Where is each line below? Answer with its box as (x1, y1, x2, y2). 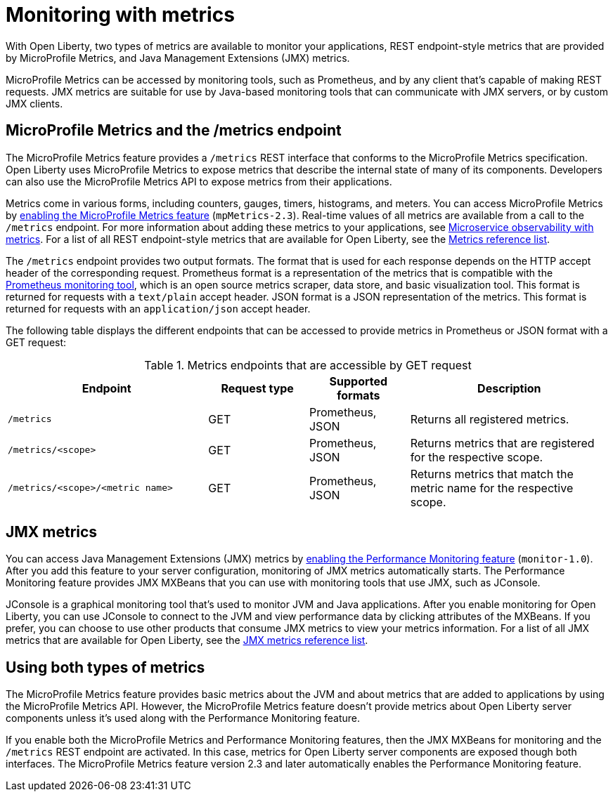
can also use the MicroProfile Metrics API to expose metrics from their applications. (6, 175, 392, 187)
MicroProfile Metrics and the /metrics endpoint (6, 121, 342, 140)
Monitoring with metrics (6, 3, 235, 27)
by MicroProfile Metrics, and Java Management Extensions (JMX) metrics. (6, 51, 350, 64)
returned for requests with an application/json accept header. (6, 302, 311, 315)
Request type (221, 381, 294, 395)
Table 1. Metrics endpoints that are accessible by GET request (144, 357, 472, 372)
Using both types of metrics (6, 658, 205, 676)
